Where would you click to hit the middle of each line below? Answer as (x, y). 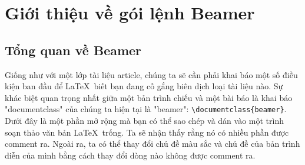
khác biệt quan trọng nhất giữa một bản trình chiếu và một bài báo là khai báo (149, 97)
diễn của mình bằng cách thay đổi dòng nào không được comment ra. (130, 155)
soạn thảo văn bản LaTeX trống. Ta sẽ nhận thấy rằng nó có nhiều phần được (147, 132)
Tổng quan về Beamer (73, 50)
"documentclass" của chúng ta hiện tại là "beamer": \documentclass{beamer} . (146, 109)
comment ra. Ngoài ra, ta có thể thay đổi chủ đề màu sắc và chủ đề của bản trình (152, 144)
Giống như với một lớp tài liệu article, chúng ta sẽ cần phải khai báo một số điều (151, 74)
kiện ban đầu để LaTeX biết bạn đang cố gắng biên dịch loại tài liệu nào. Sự (144, 86)
